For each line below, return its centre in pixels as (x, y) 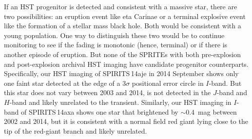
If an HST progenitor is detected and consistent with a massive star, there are (121, 6)
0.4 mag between (211, 111)
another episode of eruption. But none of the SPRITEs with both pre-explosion (123, 54)
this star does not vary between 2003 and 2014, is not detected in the (107, 92)
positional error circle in (168, 83)
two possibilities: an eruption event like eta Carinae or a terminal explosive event (125, 16)
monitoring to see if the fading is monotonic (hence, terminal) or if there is (116, 45)
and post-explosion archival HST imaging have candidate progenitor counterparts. (126, 64)
